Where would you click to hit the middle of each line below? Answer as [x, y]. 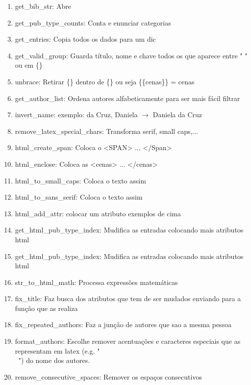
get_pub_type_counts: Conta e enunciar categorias [93, 22]
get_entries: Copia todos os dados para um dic [85, 39]
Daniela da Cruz [177, 115]
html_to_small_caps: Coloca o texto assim [80, 180]
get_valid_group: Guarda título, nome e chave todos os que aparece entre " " [131, 55]
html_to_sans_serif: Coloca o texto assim [79, 197]
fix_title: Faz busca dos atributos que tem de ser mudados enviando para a [128, 298]
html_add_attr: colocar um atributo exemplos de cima [98, 213]
